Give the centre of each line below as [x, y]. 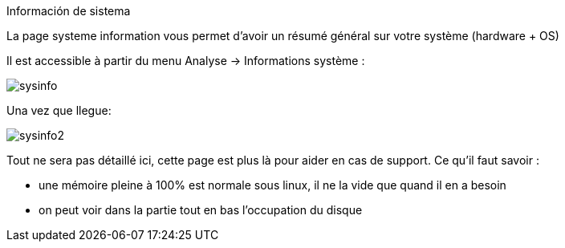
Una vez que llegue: [59, 110]
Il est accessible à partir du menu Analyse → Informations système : [186, 61]
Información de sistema [69, 11]
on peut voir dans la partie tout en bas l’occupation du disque [201, 210]
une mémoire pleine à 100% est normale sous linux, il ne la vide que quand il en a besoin [272, 185]
